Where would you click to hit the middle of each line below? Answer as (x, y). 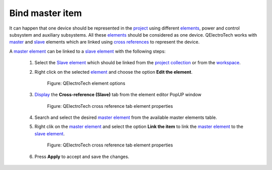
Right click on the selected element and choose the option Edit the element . (114, 72)
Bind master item (46, 13)
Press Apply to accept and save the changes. (82, 156)
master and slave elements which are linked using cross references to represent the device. (105, 42)
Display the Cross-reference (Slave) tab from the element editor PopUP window (118, 95)
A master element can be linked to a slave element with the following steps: (87, 51)
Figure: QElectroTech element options (86, 83)
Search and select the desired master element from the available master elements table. (126, 117)
